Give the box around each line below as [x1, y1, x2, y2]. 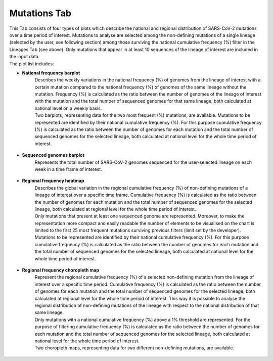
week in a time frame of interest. [34, 166, 102, 172]
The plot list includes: [9, 61, 54, 67]
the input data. [9, 54, 40, 60]
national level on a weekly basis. [34, 105, 102, 111]
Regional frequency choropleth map [22, 267, 100, 273]
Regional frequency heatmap [22, 177, 84, 184]
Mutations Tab [9, 8, 72, 19]
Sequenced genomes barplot [22, 152, 84, 158]
